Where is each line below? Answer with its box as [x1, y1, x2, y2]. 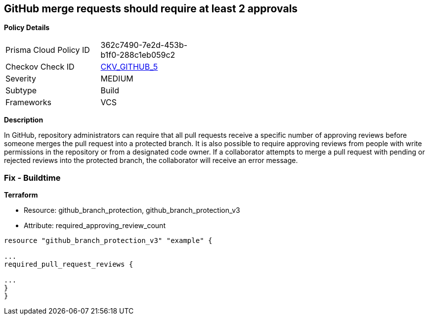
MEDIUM [100, 74, 133, 84]
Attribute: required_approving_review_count [24, 221, 166, 230]
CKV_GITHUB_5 [100, 62, 158, 72]
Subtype [5, 85, 37, 96]
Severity [5, 74, 36, 84]
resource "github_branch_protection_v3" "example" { [4, 237, 213, 245]
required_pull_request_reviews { [4, 260, 133, 269]
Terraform [4, 191, 38, 199]
